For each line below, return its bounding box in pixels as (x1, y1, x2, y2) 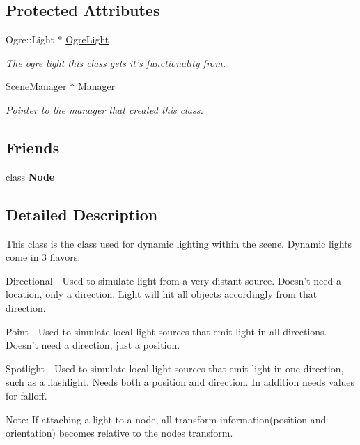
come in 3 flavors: (6, 250, 81, 264)
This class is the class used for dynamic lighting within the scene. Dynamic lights (6, 236, 352, 250)
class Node (6, 169, 55, 183)
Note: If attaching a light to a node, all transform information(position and (6, 412, 327, 426)
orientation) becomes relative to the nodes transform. (6, 425, 233, 440)
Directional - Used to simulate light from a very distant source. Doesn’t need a (6, 273, 341, 287)
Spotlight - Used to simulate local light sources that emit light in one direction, (6, 361, 344, 375)
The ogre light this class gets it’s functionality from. (6, 55, 226, 70)
